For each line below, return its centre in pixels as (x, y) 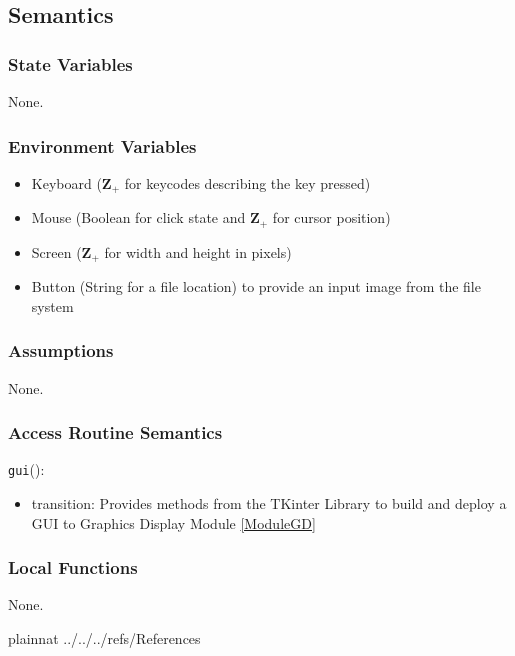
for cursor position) (331, 217)
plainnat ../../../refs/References (104, 638)
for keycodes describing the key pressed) (247, 182)
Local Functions (73, 567)
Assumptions (61, 350)
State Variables (70, 63)
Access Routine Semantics (115, 432)
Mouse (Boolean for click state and (138, 217)
